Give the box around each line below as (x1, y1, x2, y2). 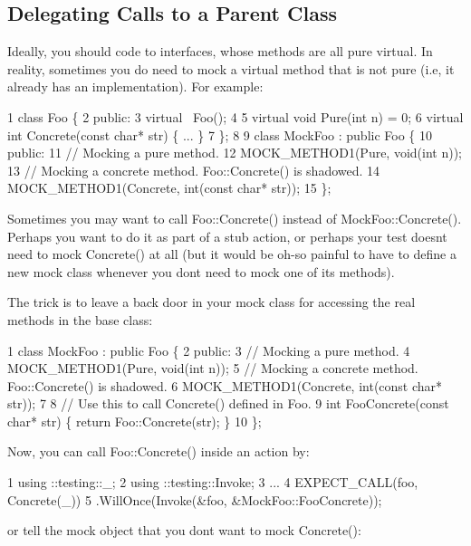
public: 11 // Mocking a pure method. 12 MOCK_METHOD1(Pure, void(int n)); (7, 143, 463, 162)
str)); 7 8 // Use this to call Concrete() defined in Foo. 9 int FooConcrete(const (7, 394, 449, 413)
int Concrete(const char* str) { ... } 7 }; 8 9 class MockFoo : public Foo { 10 (7, 125, 432, 144)
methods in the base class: (7, 310, 153, 329)
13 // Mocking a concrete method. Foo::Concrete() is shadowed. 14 (7, 160, 380, 179)
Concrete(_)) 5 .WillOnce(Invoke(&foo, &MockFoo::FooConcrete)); (7, 490, 382, 509)
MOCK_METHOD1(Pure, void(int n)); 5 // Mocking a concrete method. (7, 359, 418, 378)
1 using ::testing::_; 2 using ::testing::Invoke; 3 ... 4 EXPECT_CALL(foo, (7, 473, 418, 492)
